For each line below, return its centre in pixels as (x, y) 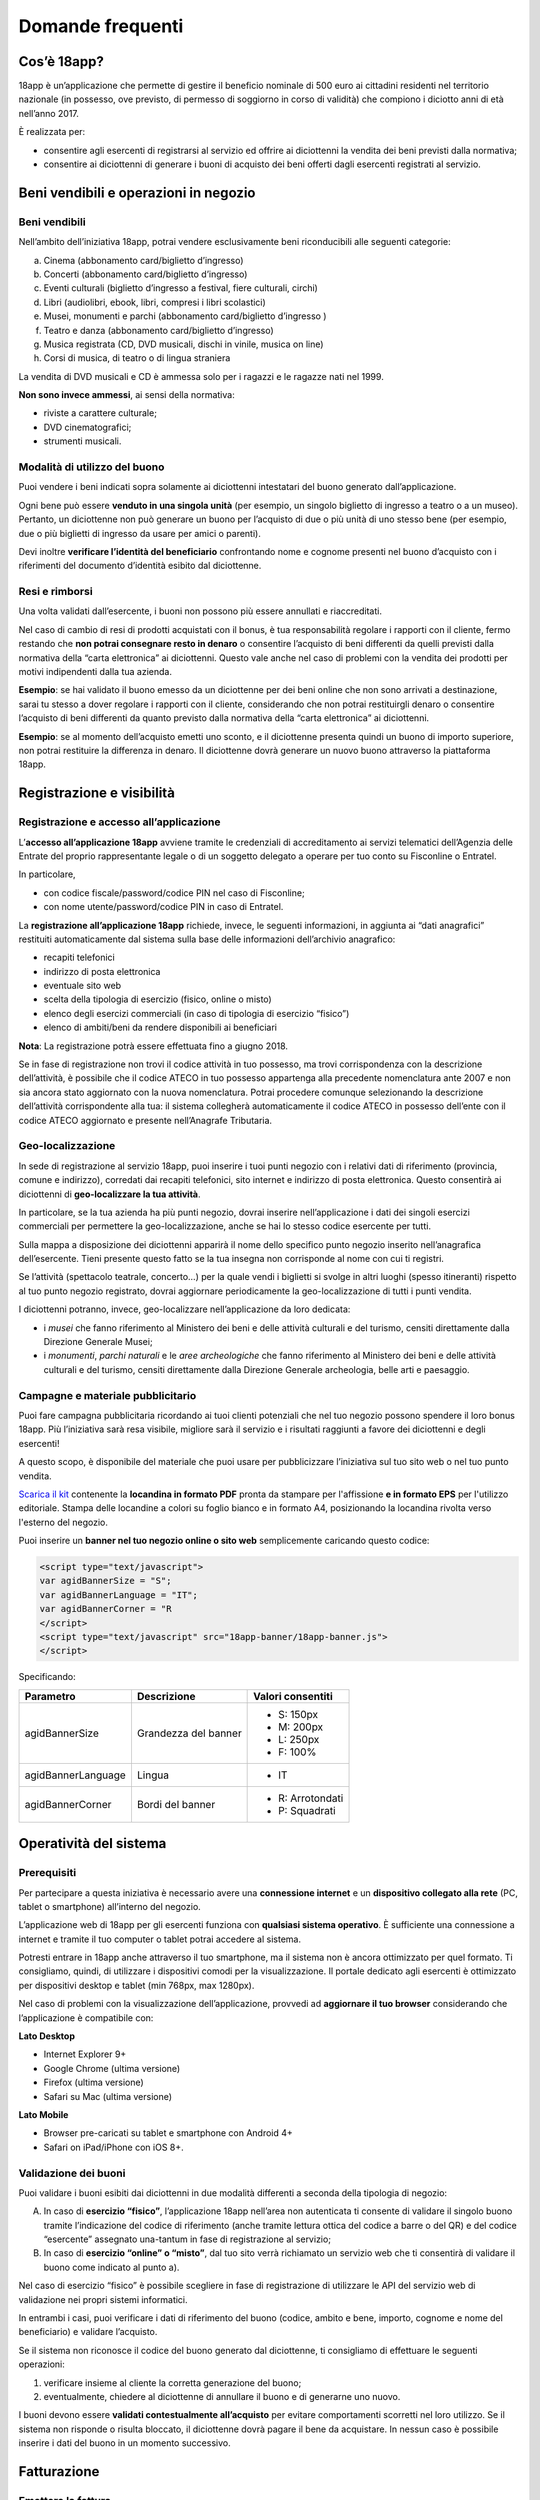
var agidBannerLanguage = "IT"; (119, 1594)
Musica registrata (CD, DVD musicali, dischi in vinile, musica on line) (183, 344)
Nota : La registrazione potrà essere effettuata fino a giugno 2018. (153, 1046)
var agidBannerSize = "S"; (105, 1581)
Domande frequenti (101, 26)
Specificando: (47, 1677)
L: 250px (299, 1739)
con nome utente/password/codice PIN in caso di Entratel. (163, 907)
